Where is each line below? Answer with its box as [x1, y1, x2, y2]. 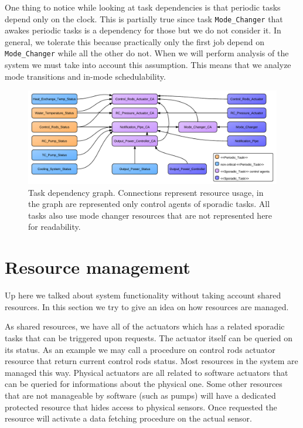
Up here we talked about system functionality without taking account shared [5, 289, 281, 301]
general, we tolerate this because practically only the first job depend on [5, 35, 264, 47]
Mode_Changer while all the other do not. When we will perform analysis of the [5, 47, 289, 59]
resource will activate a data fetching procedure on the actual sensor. [5, 412, 252, 424]
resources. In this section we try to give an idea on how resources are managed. [5, 300, 289, 312]
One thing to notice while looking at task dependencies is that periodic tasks [5, 1, 281, 13]
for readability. [28, 220, 81, 233]
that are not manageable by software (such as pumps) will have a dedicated [5, 389, 276, 401]
